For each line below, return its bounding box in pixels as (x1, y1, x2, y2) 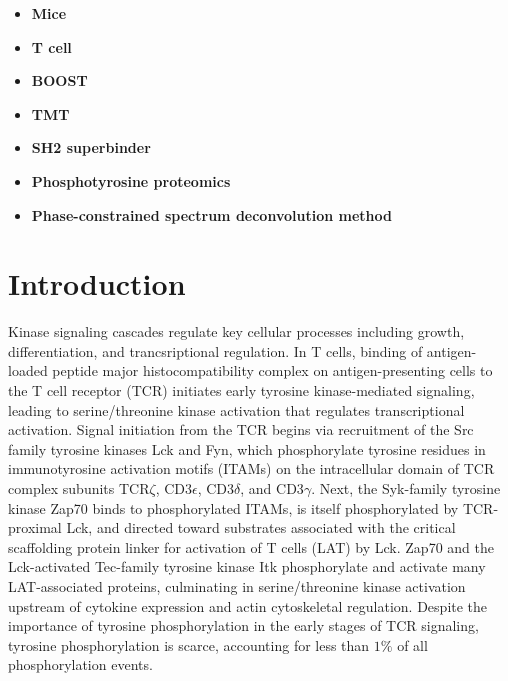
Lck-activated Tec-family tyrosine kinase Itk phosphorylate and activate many (8, 556, 486, 577)
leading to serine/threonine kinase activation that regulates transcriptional (8, 399, 465, 420)
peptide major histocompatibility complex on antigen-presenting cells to (52, 360, 493, 381)
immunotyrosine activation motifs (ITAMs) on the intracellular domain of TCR (8, 458, 495, 479)
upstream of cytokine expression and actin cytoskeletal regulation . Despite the (8, 595, 488, 616)
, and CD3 (240, 478, 304, 499)
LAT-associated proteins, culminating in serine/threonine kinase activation (8, 576, 466, 596)
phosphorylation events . (8, 654, 153, 675)
